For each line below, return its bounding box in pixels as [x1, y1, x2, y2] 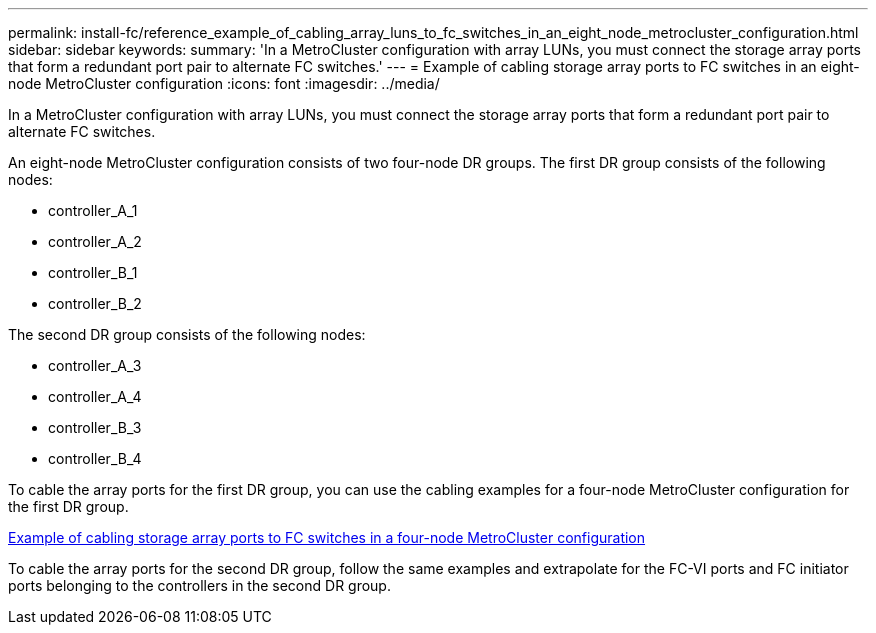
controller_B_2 [48, 295, 142, 312]
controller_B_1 [48, 264, 138, 281]
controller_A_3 [48, 357, 142, 374]
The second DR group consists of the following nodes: [8, 326, 366, 343]
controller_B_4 [48, 450, 142, 467]
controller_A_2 [48, 233, 142, 250]
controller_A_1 [48, 202, 138, 219]
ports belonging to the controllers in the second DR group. [8, 577, 391, 594]
